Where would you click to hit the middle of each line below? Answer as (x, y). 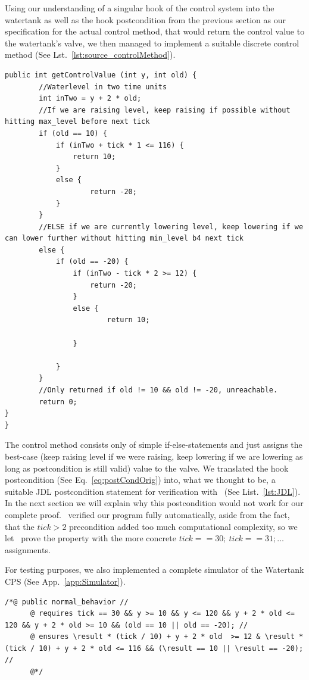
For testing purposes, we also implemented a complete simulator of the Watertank (154, 570)
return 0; (58, 402)
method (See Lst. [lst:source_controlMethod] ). (90, 54)
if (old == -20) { (92, 262)
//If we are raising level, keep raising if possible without (165, 110)
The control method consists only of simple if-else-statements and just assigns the (154, 445)
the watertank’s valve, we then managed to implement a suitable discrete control (152, 43)
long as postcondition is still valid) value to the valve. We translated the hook (147, 468)
